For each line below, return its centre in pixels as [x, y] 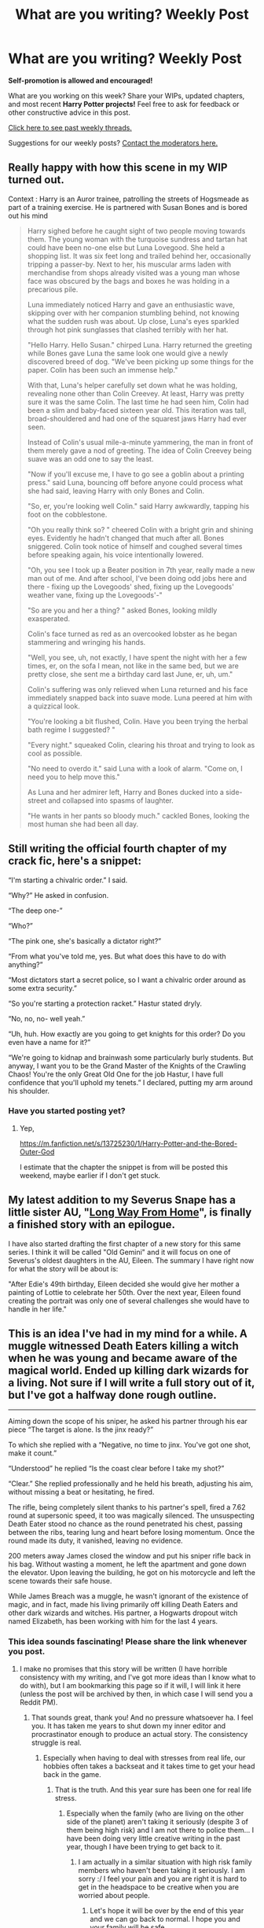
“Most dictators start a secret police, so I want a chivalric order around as [127, 980]
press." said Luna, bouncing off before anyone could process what [135, 482]
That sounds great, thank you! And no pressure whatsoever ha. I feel [142, 1717]
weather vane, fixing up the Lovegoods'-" [95, 594]
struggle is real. [57, 1742]
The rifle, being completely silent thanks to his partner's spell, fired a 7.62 [127, 1507]
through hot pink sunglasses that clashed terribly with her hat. [128, 329]
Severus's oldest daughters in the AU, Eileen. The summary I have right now [131, 1260]
